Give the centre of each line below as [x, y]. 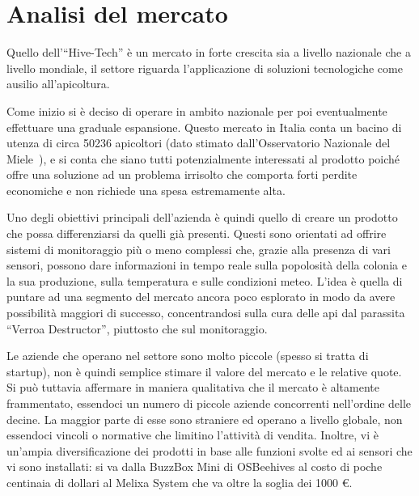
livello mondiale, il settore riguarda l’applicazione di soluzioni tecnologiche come [205, 68]
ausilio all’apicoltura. [58, 84]
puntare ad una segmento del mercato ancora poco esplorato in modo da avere [201, 297]
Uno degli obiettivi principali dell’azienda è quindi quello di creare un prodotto [202, 217]
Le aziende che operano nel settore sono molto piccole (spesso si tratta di [188, 356]
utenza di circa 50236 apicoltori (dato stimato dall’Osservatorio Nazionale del [199, 143]
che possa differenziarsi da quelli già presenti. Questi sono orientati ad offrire [197, 233]
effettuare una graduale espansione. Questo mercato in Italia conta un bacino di [204, 127]
